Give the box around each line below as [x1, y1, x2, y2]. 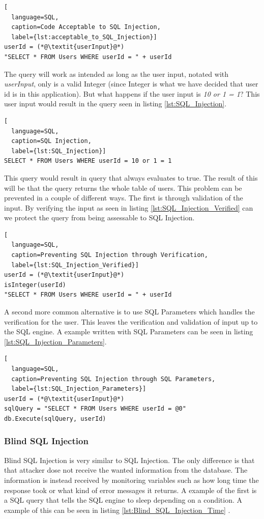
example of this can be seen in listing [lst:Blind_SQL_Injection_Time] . [4, 504, 230, 515]
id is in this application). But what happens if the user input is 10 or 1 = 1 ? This [4, 88, 260, 99]
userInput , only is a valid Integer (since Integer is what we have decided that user [4, 78, 258, 89]
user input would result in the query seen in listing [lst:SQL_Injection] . [4, 98, 227, 109]
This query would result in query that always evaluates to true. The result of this [4, 172, 258, 183]
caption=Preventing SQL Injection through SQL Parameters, [11, 375, 216, 383]
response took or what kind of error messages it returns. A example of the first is [4, 484, 257, 495]
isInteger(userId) [4, 281, 66, 289]
